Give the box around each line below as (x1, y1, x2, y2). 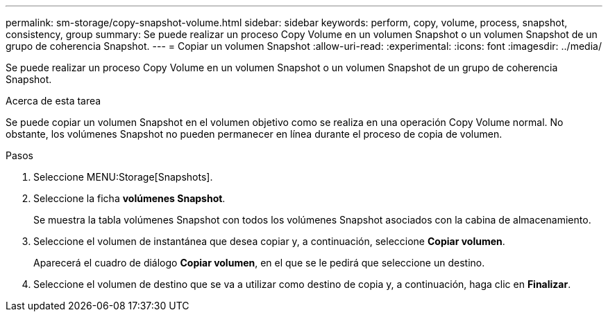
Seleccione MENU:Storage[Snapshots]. (33, 171, 213, 183)
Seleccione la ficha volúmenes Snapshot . (33, 192, 226, 204)
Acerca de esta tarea (6, 95, 101, 107)
